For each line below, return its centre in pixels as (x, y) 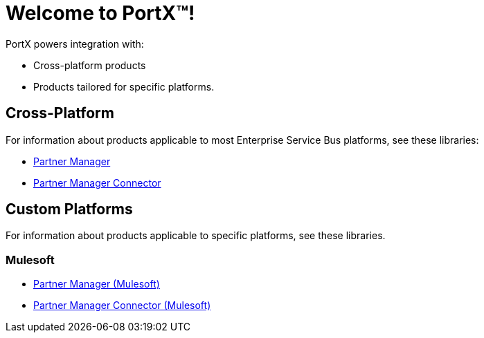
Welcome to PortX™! (100, 13)
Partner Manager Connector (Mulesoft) (122, 306)
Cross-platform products (90, 65)
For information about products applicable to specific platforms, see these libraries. (196, 236)
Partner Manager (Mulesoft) (97, 284)
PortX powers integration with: (75, 44)
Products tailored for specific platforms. (124, 86)
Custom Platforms (69, 209)
